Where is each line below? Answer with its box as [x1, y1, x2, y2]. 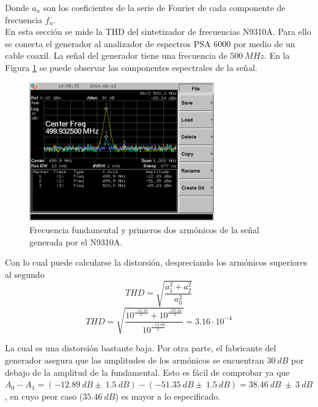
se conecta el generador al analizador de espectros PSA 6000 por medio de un [5, 37, 295, 50]
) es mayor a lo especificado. [115, 389, 221, 402]
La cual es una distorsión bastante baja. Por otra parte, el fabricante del [5, 342, 276, 354]
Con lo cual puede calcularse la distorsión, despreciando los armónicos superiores [5, 256, 308, 269]
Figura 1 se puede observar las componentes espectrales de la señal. [5, 61, 257, 73]
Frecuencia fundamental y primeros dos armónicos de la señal [29, 223, 259, 236]
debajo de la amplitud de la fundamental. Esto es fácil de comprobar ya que [5, 365, 290, 378]
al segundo [5, 267, 45, 280]
